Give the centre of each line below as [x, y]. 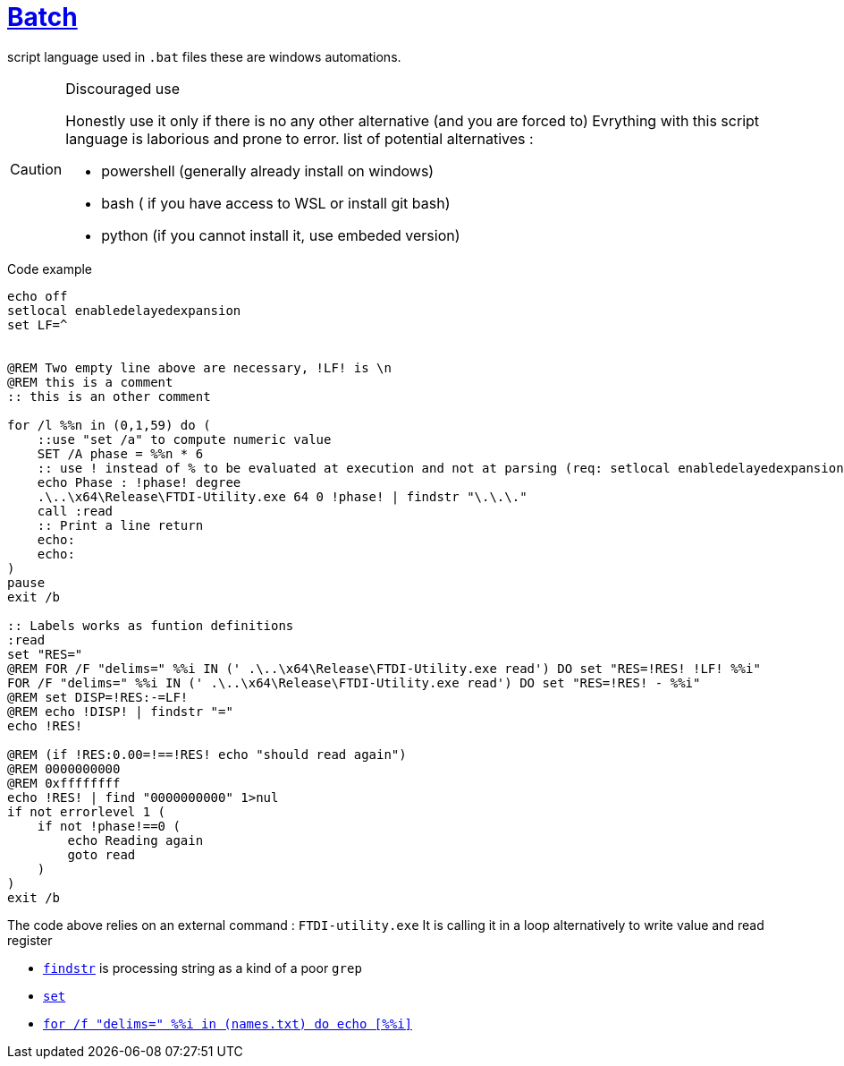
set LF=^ [38, 324]
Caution [36, 169]
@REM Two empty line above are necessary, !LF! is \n [199, 367]
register [30, 940]
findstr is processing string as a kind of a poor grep [203, 968]
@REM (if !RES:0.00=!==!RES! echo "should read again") [207, 754]
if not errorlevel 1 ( [87, 811]
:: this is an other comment [109, 396]
